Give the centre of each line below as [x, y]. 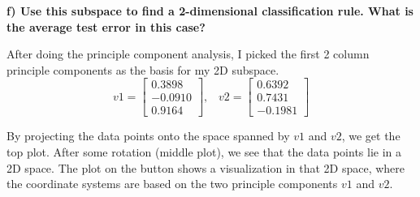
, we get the [371, 136]
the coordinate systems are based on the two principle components [172, 184]
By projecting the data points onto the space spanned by [148, 136]
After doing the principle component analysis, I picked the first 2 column [188, 54]
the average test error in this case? [106, 26]
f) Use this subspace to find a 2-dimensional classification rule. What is [210, 11]
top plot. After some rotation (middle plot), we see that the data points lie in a [204, 152]
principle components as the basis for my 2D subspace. [143, 69]
